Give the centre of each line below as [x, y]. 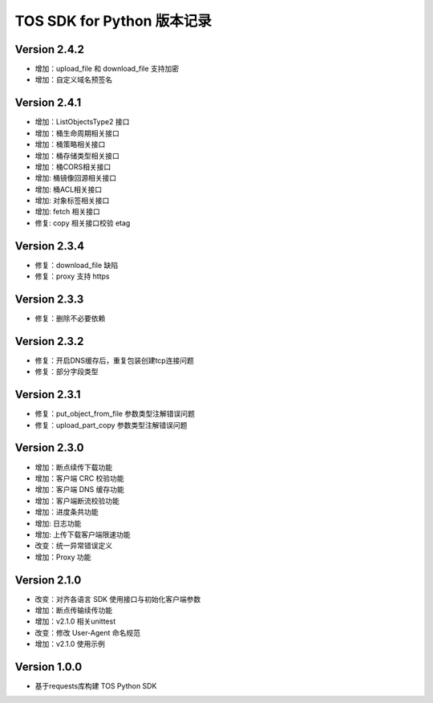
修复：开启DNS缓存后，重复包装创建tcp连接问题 [114, 360]
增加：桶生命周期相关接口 [77, 133]
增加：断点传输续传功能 [73, 610]
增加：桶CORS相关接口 [73, 167]
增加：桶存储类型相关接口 [77, 156]
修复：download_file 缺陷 [77, 265]
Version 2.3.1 [48, 394]
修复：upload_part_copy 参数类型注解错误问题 [111, 425]
